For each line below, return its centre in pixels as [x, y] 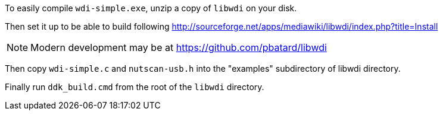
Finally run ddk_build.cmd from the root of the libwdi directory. [135, 87]
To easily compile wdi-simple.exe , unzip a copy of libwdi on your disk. [151, 8]
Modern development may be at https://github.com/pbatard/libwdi [179, 47]
